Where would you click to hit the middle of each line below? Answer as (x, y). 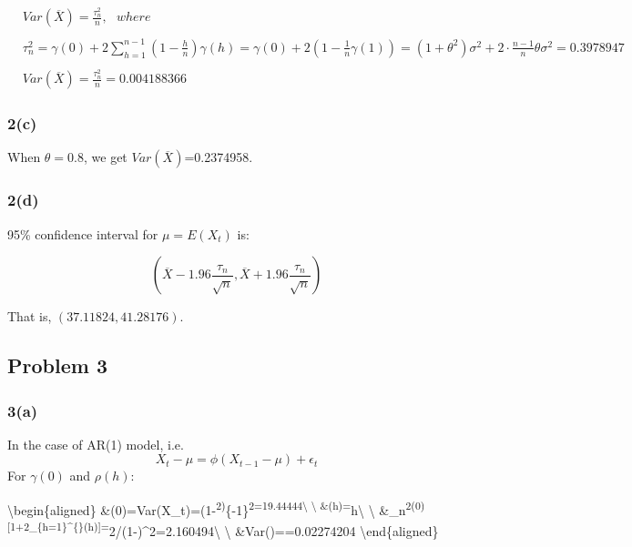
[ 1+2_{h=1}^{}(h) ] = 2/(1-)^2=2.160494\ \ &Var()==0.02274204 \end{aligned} (223, 529)
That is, (30, 316)
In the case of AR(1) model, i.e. (96, 444)
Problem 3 (57, 365)
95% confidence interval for (83, 233)
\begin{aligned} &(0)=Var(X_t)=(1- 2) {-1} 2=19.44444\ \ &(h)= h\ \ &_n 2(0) (216, 508)
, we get (105, 157)
